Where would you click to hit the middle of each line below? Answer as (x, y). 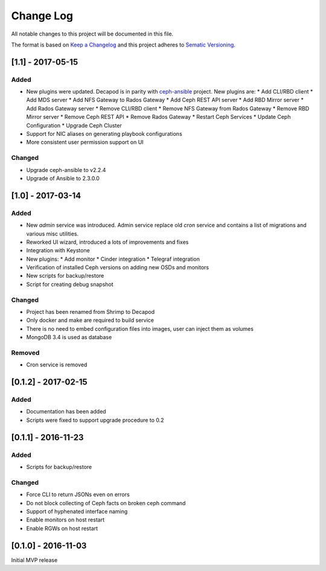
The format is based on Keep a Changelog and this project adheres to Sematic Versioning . (123, 45)
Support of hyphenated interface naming (77, 511)
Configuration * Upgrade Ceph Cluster (74, 125)
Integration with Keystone (58, 250)
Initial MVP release (34, 560)
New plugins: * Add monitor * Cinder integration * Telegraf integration (113, 259)
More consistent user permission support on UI (85, 142)
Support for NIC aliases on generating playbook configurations (104, 134)
